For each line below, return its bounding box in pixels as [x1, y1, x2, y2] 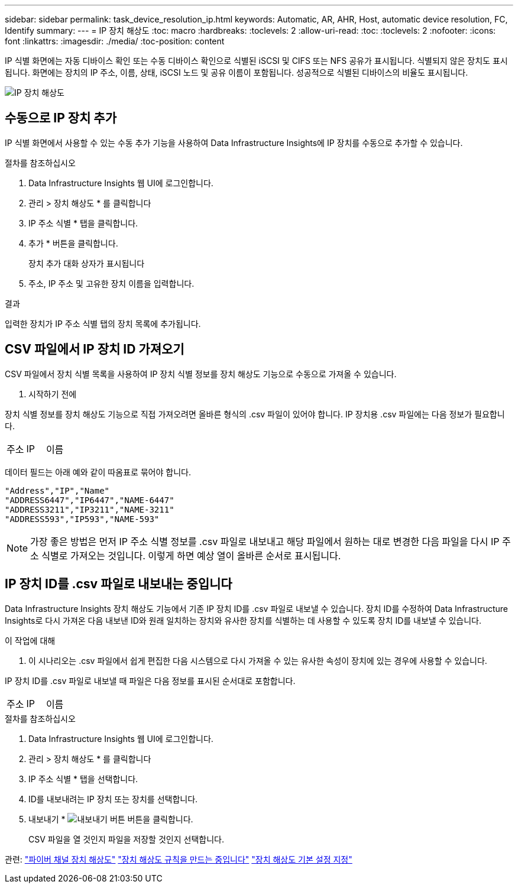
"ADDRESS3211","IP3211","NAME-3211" [5, 504, 174, 514]
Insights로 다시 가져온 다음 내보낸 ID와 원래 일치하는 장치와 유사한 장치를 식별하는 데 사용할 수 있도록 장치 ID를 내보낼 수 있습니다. [5, 615, 482, 626]
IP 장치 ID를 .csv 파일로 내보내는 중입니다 [5, 576, 232, 592]
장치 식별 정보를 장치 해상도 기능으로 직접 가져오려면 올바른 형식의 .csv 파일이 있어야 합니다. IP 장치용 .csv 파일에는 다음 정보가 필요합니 [5, 409, 505, 419]
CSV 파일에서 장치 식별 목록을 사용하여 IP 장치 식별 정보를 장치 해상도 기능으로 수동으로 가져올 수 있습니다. [5, 368, 397, 379]
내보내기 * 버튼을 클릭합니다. [28, 814, 193, 824]
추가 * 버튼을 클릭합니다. [28, 238, 118, 248]
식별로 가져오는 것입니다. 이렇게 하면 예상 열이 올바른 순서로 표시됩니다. [41, 549, 341, 562]
